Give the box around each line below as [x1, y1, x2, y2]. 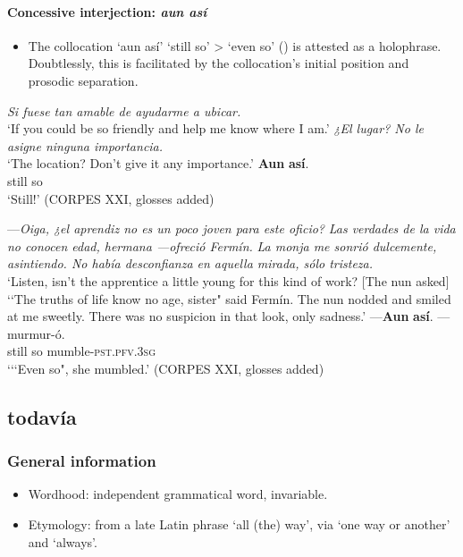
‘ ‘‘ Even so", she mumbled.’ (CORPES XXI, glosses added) [7, 359, 324, 377]
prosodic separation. [28, 71, 139, 89]
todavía [7, 402, 77, 430]
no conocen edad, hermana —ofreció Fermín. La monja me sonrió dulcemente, [7, 236, 437, 255]
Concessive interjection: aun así [7, 2, 207, 21]
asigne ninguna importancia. [7, 136, 164, 155]
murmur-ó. [7, 324, 65, 342]
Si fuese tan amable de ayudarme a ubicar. [7, 101, 241, 120]
